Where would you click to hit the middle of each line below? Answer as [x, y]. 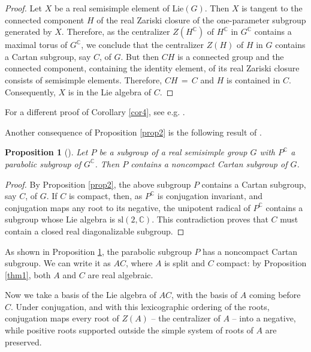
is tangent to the [272, 8]
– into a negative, [264, 318]
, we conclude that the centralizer [142, 45]
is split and [185, 263]
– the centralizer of [186, 318]
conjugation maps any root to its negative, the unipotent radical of [128, 207]
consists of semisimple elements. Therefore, [84, 79]
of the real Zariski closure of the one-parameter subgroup [201, 19]
